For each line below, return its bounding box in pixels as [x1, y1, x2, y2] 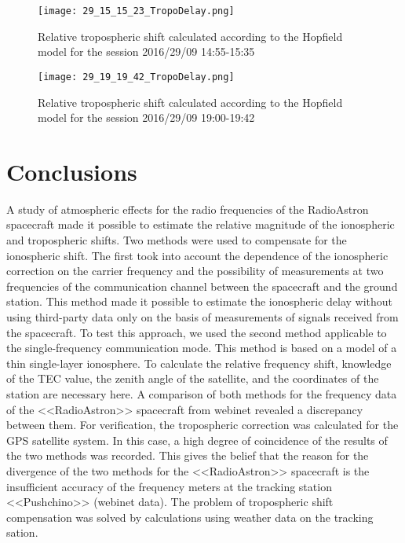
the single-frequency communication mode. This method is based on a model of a [6, 339, 397, 356]
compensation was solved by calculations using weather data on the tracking [6, 508, 374, 525]
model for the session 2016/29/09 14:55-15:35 [38, 43, 255, 60]
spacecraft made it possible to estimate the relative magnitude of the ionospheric [6, 216, 395, 233]
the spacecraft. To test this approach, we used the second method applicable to [6, 324, 387, 340]
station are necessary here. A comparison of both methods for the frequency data [6, 385, 397, 402]
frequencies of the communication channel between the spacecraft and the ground [6, 277, 398, 294]
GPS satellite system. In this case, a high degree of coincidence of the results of [6, 431, 388, 448]
